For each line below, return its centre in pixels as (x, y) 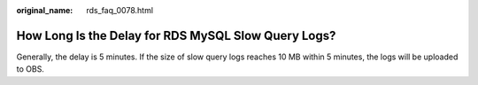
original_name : (45, 10)
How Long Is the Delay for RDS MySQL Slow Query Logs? (176, 35)
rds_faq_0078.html (120, 10)
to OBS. (30, 69)
